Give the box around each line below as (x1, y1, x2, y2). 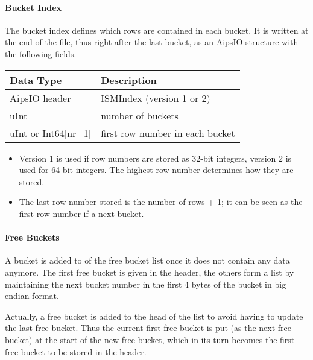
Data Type (10, 72, 62, 87)
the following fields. (5, 47, 77, 60)
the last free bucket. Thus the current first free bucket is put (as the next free (5, 321, 292, 334)
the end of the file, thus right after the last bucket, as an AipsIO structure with (5, 36, 299, 48)
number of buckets (101, 108, 179, 122)
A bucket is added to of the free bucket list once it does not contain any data (5, 254, 290, 267)
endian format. (5, 289, 59, 302)
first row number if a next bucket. (19, 207, 144, 219)
